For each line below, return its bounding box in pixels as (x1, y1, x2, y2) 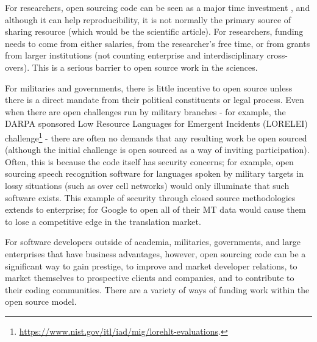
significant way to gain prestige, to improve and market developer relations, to (5, 259, 297, 272)
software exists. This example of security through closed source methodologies (5, 191, 296, 204)
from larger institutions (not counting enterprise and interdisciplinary (5, 49, 264, 62)
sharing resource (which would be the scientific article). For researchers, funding (5, 25, 304, 38)
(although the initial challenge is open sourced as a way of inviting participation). (5, 143, 310, 156)
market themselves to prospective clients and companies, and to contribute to (5, 271, 294, 284)
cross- (266, 49, 288, 62)
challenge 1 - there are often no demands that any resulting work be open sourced (5, 129, 307, 144)
